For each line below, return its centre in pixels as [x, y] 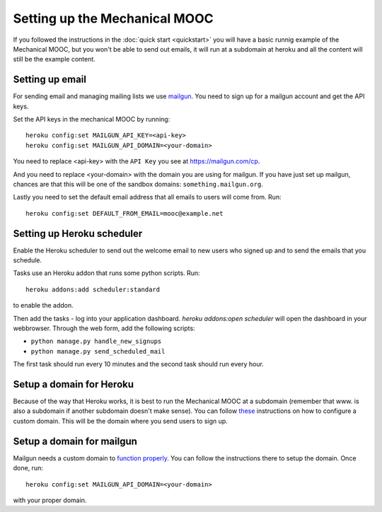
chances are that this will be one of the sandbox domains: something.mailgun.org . [138, 184]
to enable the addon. [43, 306]
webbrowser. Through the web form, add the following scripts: [104, 328]
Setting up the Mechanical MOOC [113, 18]
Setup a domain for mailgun [75, 441]
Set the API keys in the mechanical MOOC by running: [92, 120]
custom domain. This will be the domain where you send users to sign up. [120, 421]
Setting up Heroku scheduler [78, 233]
